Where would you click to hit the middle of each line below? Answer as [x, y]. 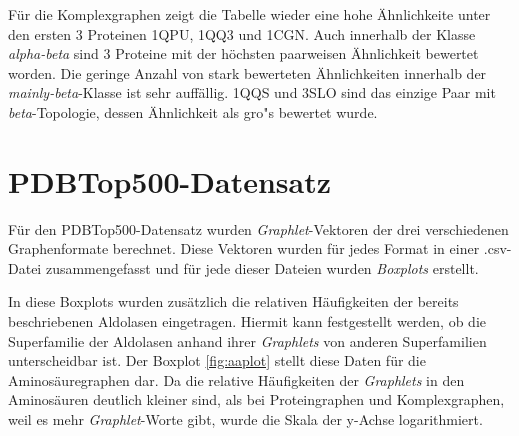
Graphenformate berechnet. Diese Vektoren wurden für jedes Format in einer [244, 248]
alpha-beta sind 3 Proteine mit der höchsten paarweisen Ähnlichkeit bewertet [243, 53]
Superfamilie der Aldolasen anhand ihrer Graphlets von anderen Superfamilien [247, 340]
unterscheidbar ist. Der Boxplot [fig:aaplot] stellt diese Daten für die [217, 360]
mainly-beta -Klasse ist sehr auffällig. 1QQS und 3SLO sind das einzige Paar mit [252, 92]
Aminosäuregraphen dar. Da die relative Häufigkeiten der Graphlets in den [236, 379]
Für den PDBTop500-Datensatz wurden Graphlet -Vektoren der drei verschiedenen [258, 228]
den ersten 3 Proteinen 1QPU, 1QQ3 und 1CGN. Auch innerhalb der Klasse [242, 33]
